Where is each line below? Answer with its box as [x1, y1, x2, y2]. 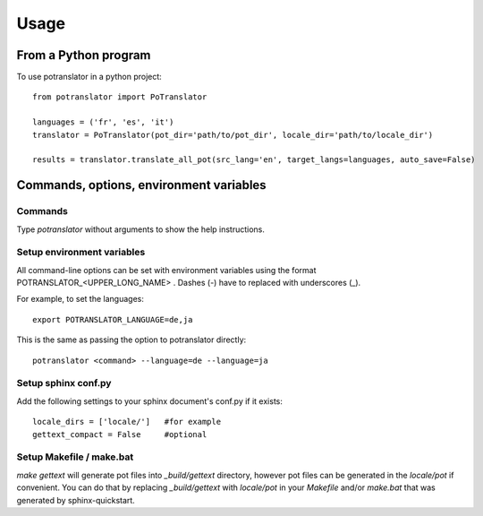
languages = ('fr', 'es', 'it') [32, 117, 174, 127]
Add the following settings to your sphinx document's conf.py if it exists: [16, 395, 284, 407]
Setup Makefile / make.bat [16, 451, 134, 463]
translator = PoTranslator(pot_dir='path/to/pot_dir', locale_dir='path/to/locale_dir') [32, 130, 434, 140]
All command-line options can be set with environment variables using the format [16, 264, 317, 275]
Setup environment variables [16, 246, 146, 259]
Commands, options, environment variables [16, 177, 267, 193]
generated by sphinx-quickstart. [16, 494, 136, 505]
